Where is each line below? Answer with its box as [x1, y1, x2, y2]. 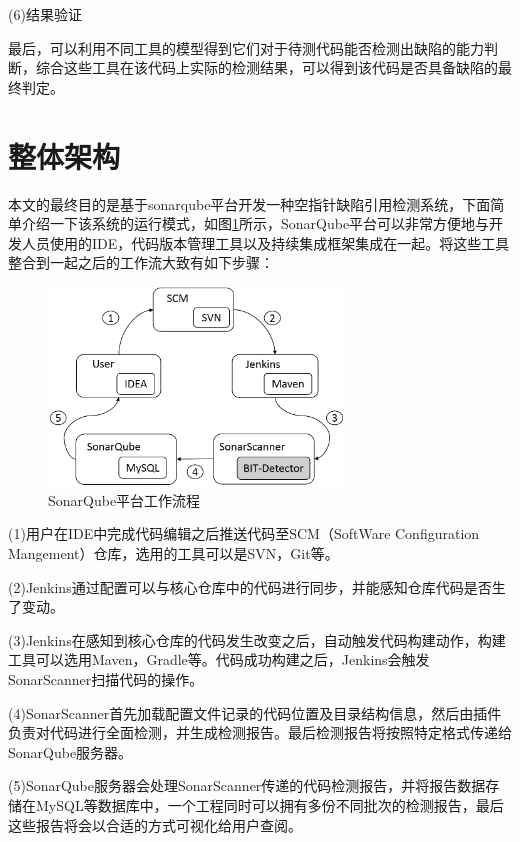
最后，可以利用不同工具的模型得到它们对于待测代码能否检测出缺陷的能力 [8, 37, 484, 58]
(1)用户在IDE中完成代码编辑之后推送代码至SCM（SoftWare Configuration [8, 523, 480, 544]
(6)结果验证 [8, 4, 82, 24]
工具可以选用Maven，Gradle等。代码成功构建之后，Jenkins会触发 [8, 649, 430, 670]
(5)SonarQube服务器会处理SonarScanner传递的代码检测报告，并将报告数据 [8, 775, 486, 796]
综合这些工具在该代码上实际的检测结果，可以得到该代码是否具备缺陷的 [35, 57, 498, 78]
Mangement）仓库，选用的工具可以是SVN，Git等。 [8, 543, 339, 564]
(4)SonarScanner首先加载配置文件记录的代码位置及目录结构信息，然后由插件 [8, 702, 502, 723]
